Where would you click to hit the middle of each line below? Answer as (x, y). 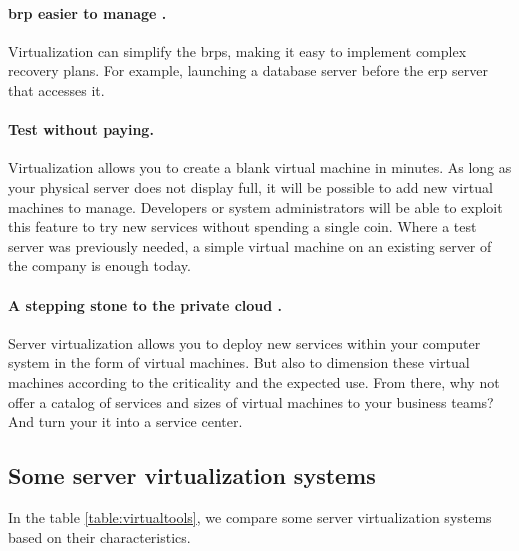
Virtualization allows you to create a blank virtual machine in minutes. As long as (260, 167)
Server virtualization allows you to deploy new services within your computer (244, 342)
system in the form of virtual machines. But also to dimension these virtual (239, 362)
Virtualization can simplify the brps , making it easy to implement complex (237, 50)
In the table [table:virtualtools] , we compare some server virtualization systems (250, 516)
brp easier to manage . (87, 12)
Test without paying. (81, 129)
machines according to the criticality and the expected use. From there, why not (254, 381)
